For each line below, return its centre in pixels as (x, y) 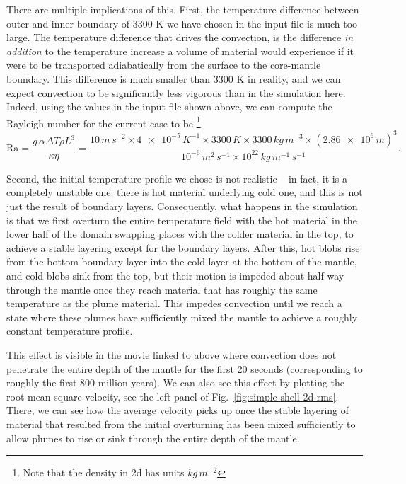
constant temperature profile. (70, 331)
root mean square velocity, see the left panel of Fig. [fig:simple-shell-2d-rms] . (173, 396)
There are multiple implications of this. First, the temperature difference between (183, 9)
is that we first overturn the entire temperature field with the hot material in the (182, 220)
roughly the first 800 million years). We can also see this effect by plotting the (176, 382)
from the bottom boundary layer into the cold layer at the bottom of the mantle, (182, 261)
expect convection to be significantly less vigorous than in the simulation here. (176, 92)
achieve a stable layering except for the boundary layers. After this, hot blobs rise (183, 247)
